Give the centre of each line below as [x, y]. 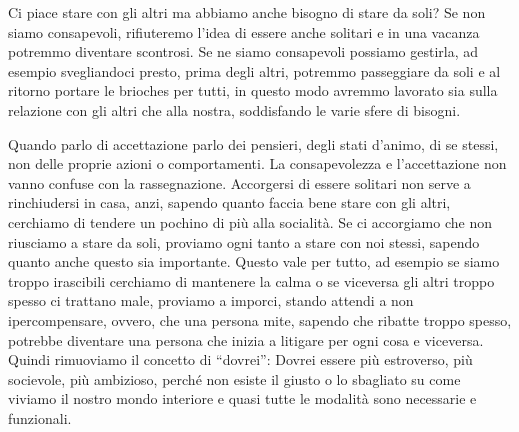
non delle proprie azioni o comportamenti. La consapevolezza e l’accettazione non [257, 163]
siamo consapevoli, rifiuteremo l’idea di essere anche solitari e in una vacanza [244, 31]
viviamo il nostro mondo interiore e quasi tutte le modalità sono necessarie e [242, 398]
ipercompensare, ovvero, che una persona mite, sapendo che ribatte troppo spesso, [260, 319]
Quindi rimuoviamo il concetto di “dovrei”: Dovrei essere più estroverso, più [240, 359]
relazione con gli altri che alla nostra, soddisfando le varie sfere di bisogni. [234, 109]
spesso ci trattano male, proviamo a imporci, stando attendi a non [211, 300]
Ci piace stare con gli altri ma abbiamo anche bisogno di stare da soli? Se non [247, 12]
